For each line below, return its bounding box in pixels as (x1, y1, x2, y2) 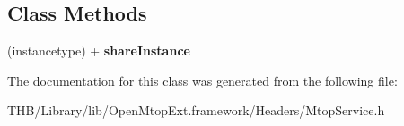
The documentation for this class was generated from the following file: (7, 71, 398, 89)
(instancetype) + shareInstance (7, 41, 190, 60)
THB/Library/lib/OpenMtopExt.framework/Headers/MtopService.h (7, 101, 385, 120)
